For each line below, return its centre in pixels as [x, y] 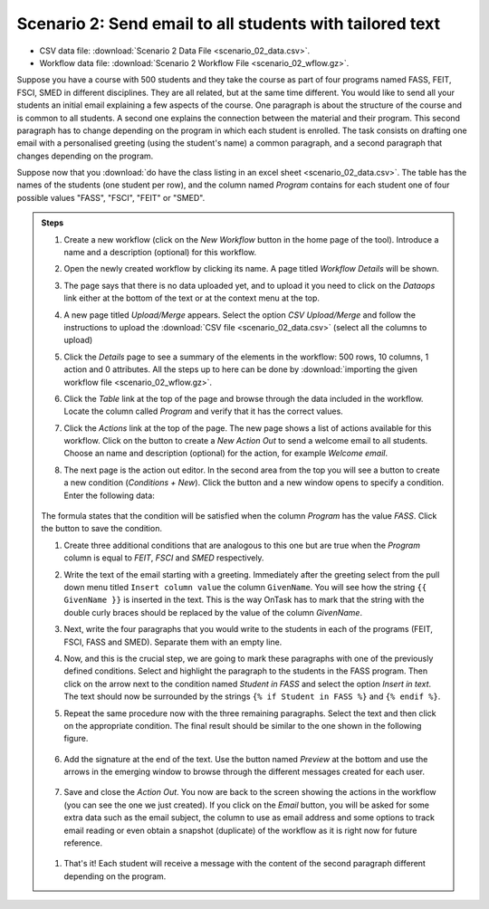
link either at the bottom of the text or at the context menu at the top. [192, 298]
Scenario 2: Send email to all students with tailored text [229, 24]
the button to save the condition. [102, 529]
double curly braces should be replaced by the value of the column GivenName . [213, 612]
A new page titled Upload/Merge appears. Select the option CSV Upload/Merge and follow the [240, 315]
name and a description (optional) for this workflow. [160, 253]
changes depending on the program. [85, 156]
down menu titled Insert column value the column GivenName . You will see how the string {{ [245, 587]
